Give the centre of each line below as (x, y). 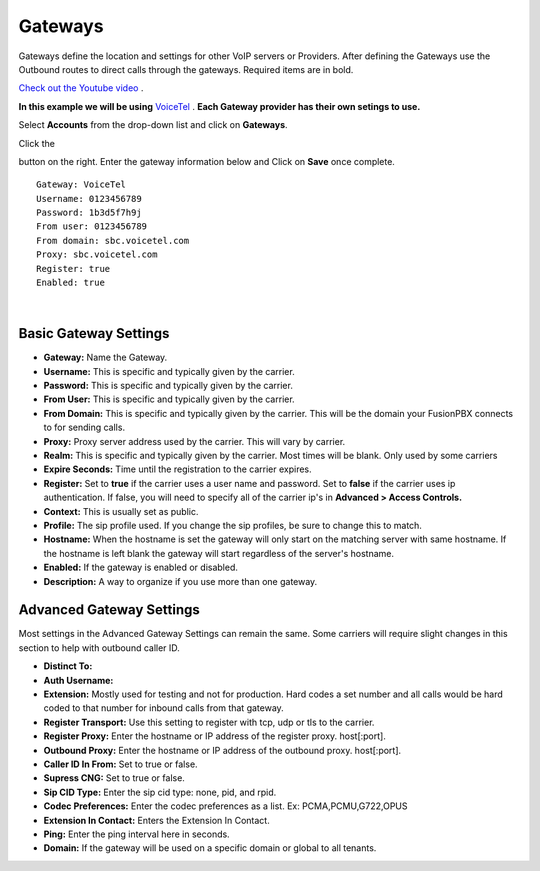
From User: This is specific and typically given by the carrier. (169, 399)
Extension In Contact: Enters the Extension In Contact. (156, 820)
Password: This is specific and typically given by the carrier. (168, 386)
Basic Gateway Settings (94, 333)
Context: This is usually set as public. (121, 511)
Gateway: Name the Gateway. (105, 357)
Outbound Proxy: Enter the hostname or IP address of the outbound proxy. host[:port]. (222, 750)
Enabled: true (70, 283)
